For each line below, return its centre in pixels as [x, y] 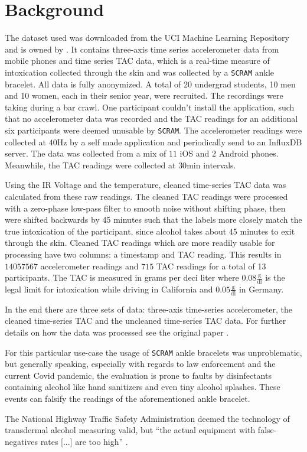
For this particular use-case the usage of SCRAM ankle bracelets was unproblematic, [153, 352]
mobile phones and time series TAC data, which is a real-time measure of [137, 61]
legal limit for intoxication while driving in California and [109, 289]
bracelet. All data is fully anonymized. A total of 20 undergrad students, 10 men [150, 84]
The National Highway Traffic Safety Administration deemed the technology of [147, 418]
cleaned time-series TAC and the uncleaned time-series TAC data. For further [146, 321]
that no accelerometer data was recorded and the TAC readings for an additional [151, 118]
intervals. [220, 165]
